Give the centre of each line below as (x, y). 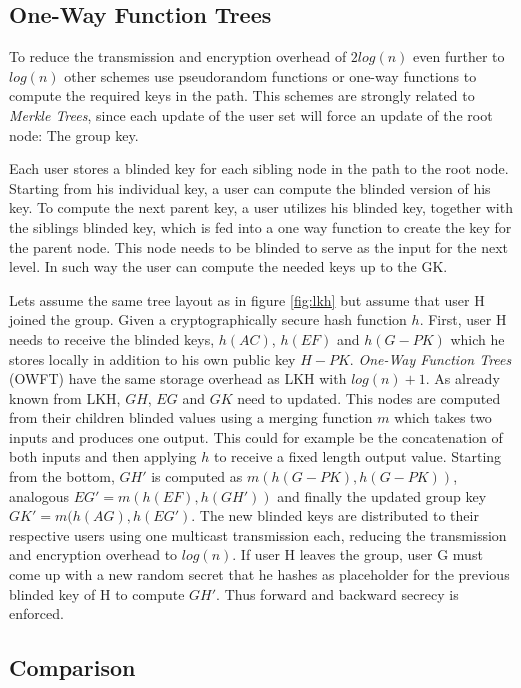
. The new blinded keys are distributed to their (335, 515)
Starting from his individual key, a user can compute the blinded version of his (250, 187)
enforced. (36, 613)
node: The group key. (74, 134)
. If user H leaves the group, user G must (357, 554)
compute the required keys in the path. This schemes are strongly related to (242, 95)
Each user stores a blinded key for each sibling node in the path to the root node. (259, 168)
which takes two (443, 417)
